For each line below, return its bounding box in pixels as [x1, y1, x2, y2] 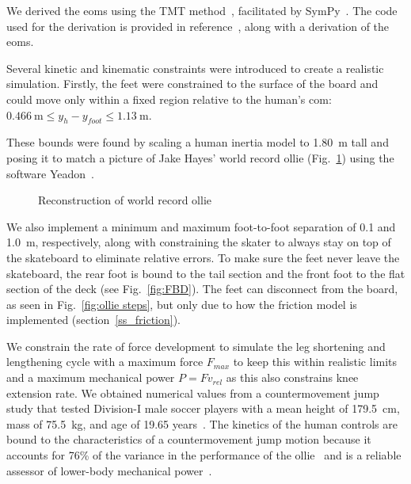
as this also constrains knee [226, 369, 359, 386]
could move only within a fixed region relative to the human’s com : [6, 90, 332, 107]
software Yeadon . [6, 165, 94, 181]
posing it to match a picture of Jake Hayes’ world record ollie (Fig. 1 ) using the [6, 149, 394, 166]
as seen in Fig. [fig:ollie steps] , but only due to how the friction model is [6, 295, 357, 312]
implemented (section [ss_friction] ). [6, 311, 181, 328]
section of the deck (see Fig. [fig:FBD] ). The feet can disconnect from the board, [6, 280, 398, 297]
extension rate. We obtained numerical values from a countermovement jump [6, 384, 379, 401]
